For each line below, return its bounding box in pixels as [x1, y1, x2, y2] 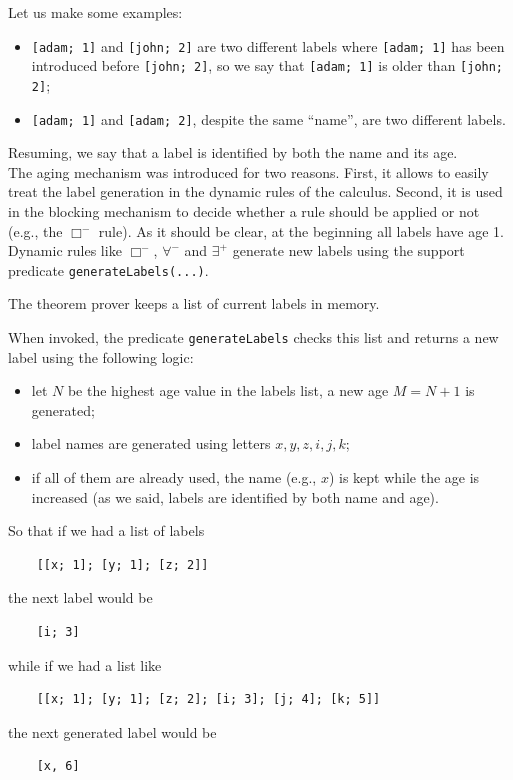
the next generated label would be [8, 721, 217, 742]
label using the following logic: [8, 346, 194, 367]
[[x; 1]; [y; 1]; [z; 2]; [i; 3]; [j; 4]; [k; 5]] [36, 692, 381, 707]
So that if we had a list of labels [8, 520, 205, 541]
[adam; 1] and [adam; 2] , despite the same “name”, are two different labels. [31, 108, 506, 129]
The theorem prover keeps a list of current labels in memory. [8, 293, 380, 314]
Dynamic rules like [8, 240, 122, 261]
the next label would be [8, 587, 153, 608]
